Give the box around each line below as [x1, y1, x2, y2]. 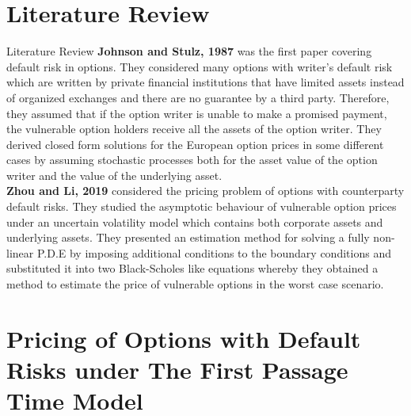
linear [6, 244, 34, 261]
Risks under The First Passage [6, 353, 348, 385]
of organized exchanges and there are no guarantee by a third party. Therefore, [6, 89, 390, 105]
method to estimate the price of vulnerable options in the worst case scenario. [6, 276, 384, 292]
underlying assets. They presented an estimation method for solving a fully [6, 229, 370, 246]
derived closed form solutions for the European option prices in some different [6, 135, 384, 152]
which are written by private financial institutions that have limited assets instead [6, 74, 405, 90]
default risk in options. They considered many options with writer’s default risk [6, 58, 393, 74]
